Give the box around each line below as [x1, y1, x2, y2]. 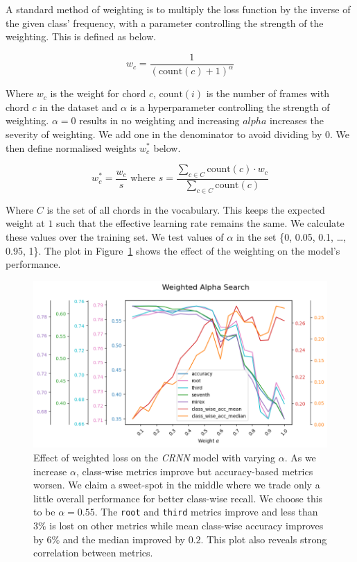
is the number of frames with [206, 86, 329, 101]
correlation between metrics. [33, 545, 153, 560]
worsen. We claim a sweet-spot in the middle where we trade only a [33, 477, 320, 492]
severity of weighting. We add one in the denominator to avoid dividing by [6, 126, 322, 141]
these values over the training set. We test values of [6, 229, 224, 244]
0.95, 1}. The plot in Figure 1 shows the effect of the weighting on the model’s [6, 243, 340, 257]
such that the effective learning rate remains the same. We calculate [56, 216, 345, 230]
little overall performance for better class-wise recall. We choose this [33, 491, 323, 505]
